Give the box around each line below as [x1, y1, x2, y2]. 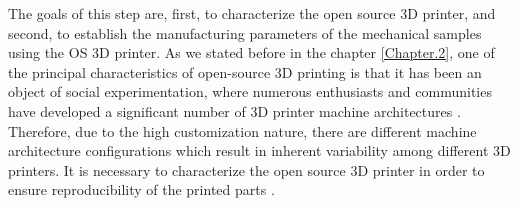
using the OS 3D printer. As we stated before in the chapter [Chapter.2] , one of [8, 42, 495, 63]
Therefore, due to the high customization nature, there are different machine [8, 120, 477, 141]
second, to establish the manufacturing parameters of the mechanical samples [8, 22, 482, 43]
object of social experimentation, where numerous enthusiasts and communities [8, 81, 492, 102]
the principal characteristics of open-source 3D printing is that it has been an [8, 61, 482, 82]
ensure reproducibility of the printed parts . [8, 179, 275, 200]
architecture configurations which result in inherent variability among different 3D [8, 140, 511, 161]
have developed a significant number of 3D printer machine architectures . [8, 100, 461, 121]
